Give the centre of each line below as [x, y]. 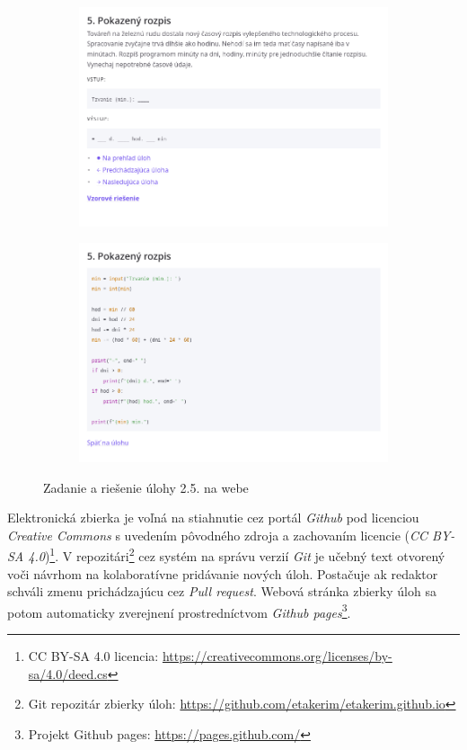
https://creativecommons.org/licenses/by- [277, 656]
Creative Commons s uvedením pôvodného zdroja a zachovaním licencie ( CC [218, 535]
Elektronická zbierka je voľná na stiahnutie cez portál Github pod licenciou [213, 518]
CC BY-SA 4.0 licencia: [93, 656]
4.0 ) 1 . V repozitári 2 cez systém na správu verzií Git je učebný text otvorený [237, 554]
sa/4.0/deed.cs [68, 673]
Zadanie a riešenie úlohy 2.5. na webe [146, 487]
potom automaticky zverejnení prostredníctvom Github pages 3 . [179, 611]
